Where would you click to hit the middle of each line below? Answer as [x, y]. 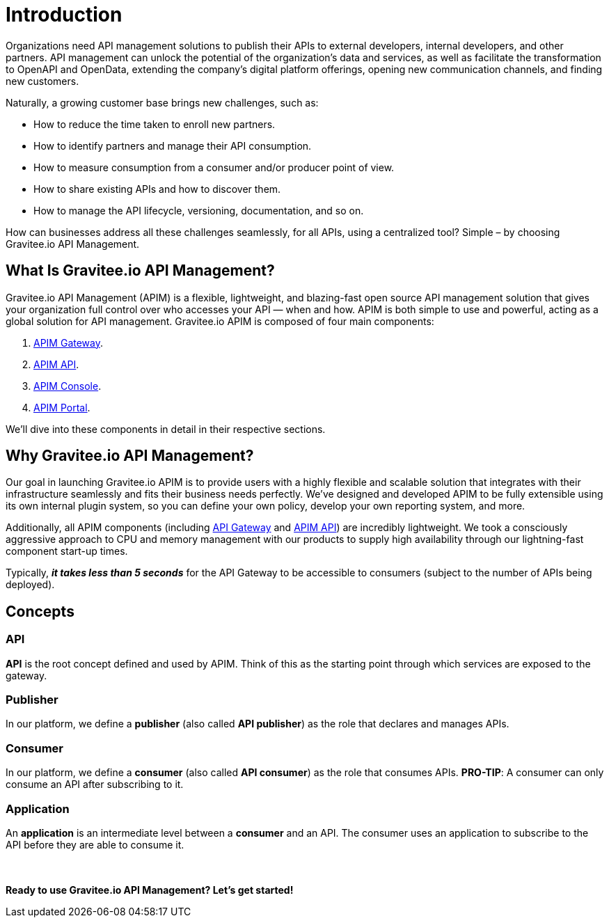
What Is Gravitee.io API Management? [140, 271]
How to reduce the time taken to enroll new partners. [155, 124]
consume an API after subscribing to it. [95, 784]
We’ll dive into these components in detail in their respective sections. [166, 429]
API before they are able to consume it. [95, 844]
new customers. [42, 81]
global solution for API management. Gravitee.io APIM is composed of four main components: [220, 321]
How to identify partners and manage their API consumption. [173, 145]
